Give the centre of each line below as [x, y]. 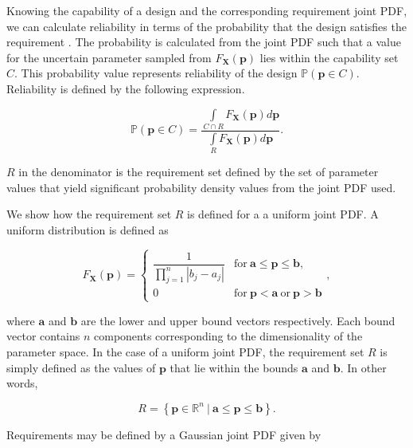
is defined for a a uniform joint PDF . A [283, 214]
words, [22, 383]
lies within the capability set [329, 57]
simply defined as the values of [81, 367]
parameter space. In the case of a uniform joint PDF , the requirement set [185, 351]
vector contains [43, 336]
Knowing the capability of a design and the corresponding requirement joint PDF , [207, 10]
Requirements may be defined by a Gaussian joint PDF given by [164, 434]
